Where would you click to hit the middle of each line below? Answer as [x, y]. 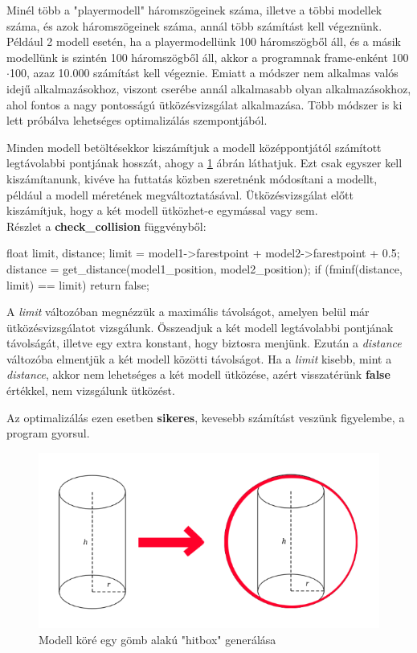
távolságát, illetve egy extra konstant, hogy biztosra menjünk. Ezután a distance [204, 343]
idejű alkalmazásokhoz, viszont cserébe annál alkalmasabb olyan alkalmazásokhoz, [209, 88]
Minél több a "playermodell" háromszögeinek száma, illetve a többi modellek [194, 10]
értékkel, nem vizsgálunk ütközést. [91, 390]
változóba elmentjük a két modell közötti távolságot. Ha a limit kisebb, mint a [199, 358]
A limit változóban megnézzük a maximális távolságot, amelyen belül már [188, 312]
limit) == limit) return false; [78, 284]
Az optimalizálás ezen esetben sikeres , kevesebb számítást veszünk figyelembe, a [206, 417]
